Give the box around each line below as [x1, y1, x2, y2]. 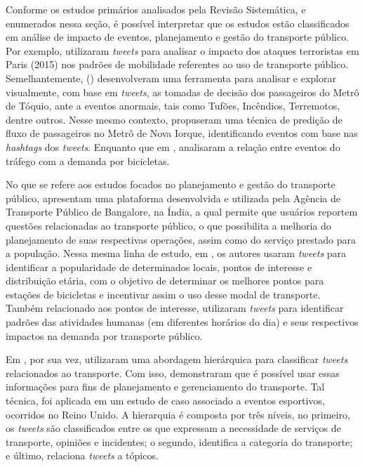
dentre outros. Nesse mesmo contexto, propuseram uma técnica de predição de [6, 112, 343, 126]
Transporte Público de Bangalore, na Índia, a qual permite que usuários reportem [6, 204, 358, 219]
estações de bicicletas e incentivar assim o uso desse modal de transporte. [6, 287, 321, 301]
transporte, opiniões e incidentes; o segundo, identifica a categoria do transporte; [6, 434, 353, 449]
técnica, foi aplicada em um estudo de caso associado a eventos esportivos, [6, 393, 325, 408]
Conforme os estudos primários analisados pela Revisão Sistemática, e [6, 2, 306, 16]
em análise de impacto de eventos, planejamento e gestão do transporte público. [6, 29, 349, 44]
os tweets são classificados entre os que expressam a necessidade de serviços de [6, 421, 341, 435]
